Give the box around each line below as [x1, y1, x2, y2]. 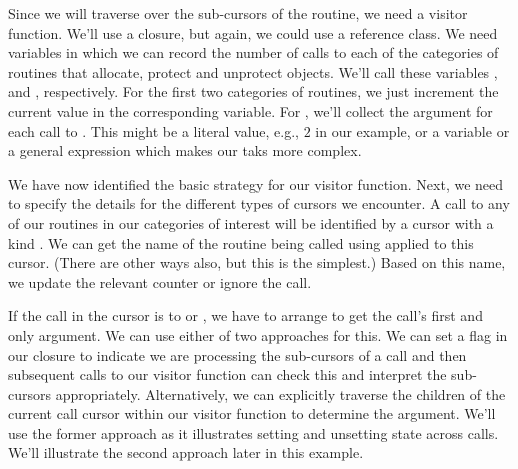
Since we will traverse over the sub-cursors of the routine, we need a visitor [8, 3, 468, 23]
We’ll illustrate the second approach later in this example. [8, 442, 364, 463]
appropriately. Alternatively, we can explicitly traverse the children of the [55, 383, 506, 404]
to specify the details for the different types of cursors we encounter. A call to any [8, 193, 510, 214]
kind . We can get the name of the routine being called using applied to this [8, 232, 474, 253]
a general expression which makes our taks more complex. [8, 140, 362, 161]
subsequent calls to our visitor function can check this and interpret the [8, 364, 447, 385]
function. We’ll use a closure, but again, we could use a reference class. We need [8, 22, 498, 43]
